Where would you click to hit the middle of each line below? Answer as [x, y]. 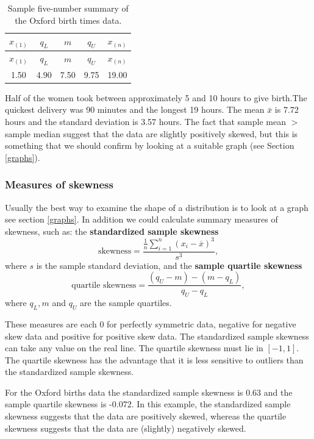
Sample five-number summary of [68, 8]
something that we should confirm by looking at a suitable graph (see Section [150, 145]
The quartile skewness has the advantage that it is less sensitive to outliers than [154, 359]
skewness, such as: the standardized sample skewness [112, 231]
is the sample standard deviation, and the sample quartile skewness [169, 265]
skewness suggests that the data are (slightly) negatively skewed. [126, 428]
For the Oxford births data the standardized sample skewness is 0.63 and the [149, 392]
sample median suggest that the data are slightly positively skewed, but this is [152, 133]
